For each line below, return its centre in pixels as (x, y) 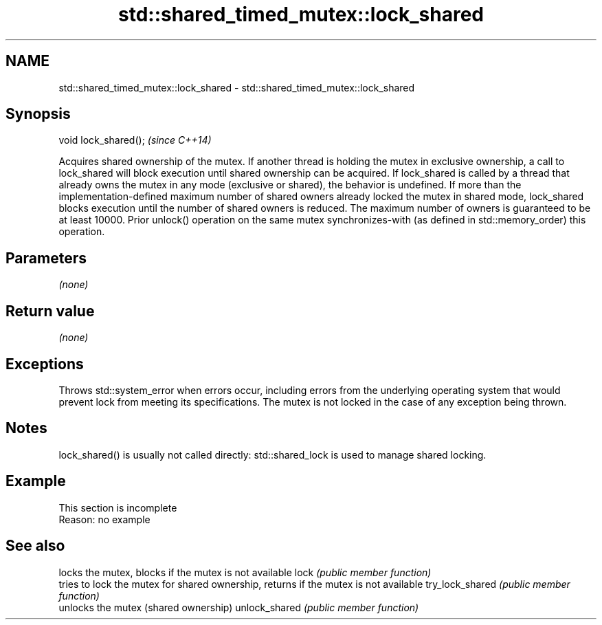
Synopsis (38, 114)
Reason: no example (104, 519)
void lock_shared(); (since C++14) (135, 140)
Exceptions (45, 364)
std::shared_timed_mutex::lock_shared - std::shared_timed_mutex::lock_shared (237, 87)
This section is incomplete (118, 507)
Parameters (46, 258)
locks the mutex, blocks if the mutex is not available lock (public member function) (245, 572)
